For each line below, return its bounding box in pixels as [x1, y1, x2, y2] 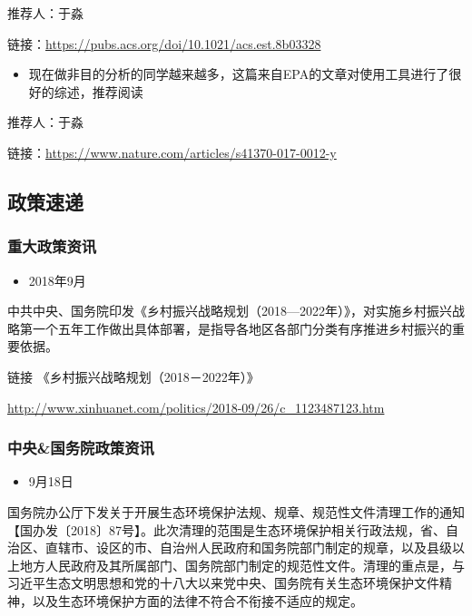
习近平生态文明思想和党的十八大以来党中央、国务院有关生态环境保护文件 [7, 573, 439, 592]
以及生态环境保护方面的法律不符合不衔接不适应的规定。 [32, 591, 363, 610]
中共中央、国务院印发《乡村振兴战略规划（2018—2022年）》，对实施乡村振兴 [7, 301, 452, 320]
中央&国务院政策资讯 [7, 436, 154, 459]
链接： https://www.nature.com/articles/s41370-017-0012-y [7, 142, 337, 161]
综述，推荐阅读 [54, 82, 143, 101]
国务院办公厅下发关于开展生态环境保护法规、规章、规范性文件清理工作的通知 [7, 502, 465, 521]
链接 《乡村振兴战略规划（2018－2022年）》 [7, 367, 260, 386]
